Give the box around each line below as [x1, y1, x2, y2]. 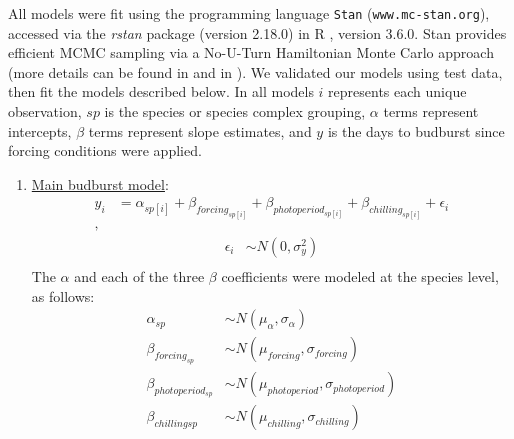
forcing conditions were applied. [8, 140, 202, 161]
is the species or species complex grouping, [104, 101, 366, 122]
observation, [8, 101, 82, 122]
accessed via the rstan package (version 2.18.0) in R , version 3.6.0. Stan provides [8, 22, 507, 43]
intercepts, [8, 120, 72, 141]
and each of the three [74, 266, 205, 287]
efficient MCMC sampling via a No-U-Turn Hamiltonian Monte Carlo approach [8, 42, 494, 63]
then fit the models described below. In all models [8, 81, 314, 102]
